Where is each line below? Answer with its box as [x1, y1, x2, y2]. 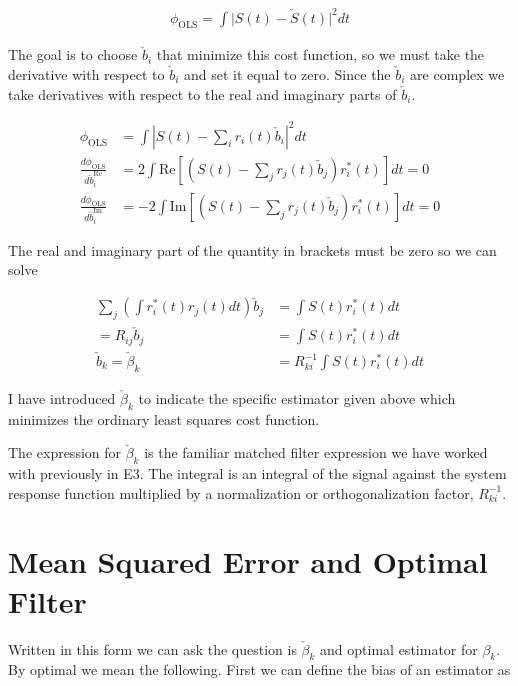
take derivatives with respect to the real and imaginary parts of [8, 83, 397, 104]
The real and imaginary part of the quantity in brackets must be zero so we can [8, 239, 497, 260]
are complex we [410, 63, 505, 84]
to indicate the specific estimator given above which [138, 387, 456, 408]
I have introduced [8, 387, 116, 408]
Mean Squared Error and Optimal [8, 541, 488, 582]
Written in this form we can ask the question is [8, 638, 297, 659]
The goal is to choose [8, 44, 138, 65]
